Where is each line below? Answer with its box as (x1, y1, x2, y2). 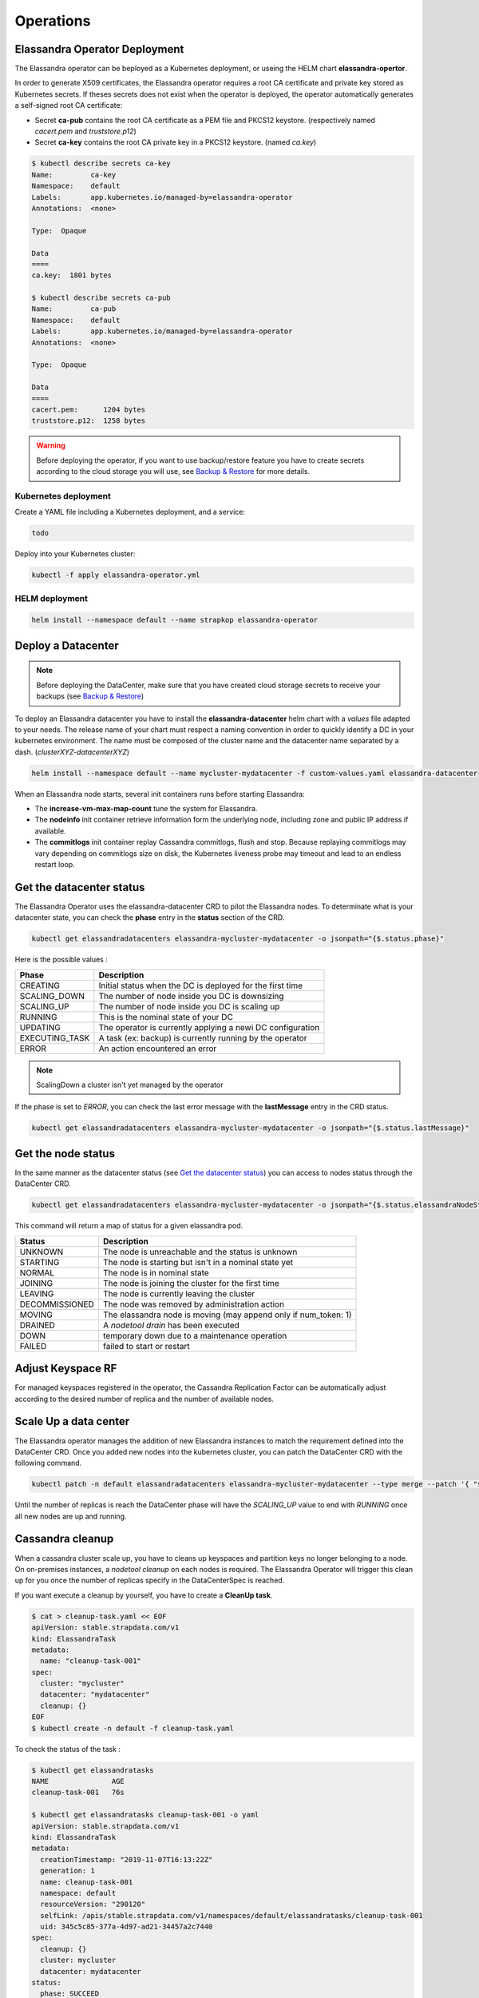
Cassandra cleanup (14, 1532, 114, 1546)
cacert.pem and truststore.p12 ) (34, 126, 137, 136)
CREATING (19, 980, 60, 991)
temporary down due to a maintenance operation (102, 1330, 287, 1341)
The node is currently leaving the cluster (102, 1288, 255, 1299)
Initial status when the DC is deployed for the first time (98, 980, 303, 991)
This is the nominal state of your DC (98, 1011, 233, 1022)
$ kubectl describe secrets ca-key (31, 159, 171, 168)
